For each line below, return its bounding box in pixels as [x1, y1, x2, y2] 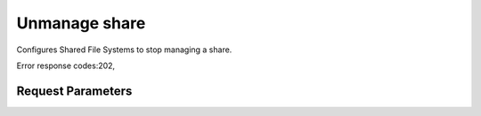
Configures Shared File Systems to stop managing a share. [16, 44, 232, 55]
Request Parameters [16, 83, 133, 98]
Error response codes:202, [16, 60, 116, 71]
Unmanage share [16, 13, 146, 33]
